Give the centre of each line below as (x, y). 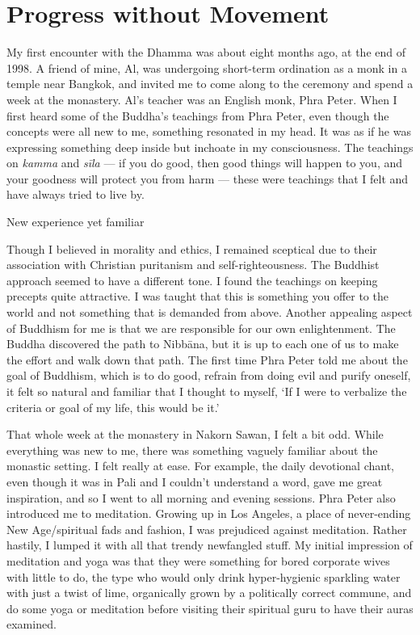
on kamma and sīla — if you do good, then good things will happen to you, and (205, 163)
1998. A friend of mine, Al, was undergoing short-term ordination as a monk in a (207, 67)
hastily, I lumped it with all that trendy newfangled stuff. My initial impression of (210, 545)
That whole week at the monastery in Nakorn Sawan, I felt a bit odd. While (195, 434)
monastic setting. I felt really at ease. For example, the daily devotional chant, (200, 466)
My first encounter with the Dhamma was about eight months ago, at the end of (206, 52)
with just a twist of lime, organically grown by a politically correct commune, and (209, 593)
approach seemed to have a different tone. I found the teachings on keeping (192, 280)
